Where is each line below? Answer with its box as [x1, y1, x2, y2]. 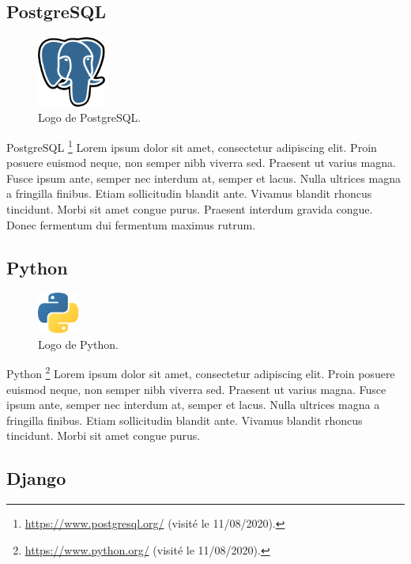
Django [6, 466, 66, 490]
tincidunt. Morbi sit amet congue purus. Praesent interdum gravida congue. [6, 200, 373, 217]
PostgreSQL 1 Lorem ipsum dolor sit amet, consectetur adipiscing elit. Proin [6, 136, 377, 155]
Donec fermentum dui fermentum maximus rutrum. [6, 216, 256, 233]
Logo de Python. [38, 335, 119, 352]
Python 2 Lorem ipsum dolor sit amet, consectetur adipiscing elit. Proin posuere [6, 363, 395, 382]
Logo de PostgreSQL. [38, 109, 141, 126]
